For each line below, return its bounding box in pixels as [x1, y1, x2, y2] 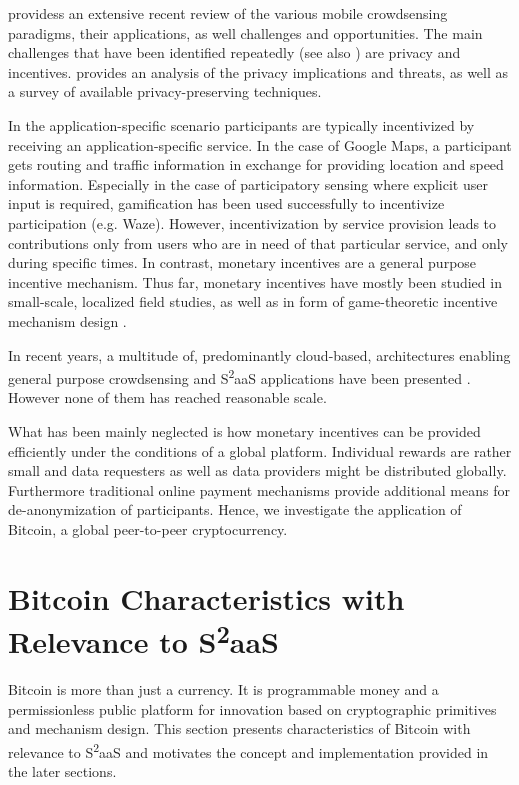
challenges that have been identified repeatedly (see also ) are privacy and [8, 42, 461, 63]
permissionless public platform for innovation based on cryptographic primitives [8, 698, 497, 719]
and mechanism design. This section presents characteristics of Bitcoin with [8, 718, 471, 739]
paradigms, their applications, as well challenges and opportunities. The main [8, 22, 483, 43]
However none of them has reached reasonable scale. [8, 387, 327, 408]
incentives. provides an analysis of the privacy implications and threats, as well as [8, 61, 509, 82]
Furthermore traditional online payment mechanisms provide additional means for [8, 479, 510, 500]
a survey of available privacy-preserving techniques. [8, 81, 322, 102]
